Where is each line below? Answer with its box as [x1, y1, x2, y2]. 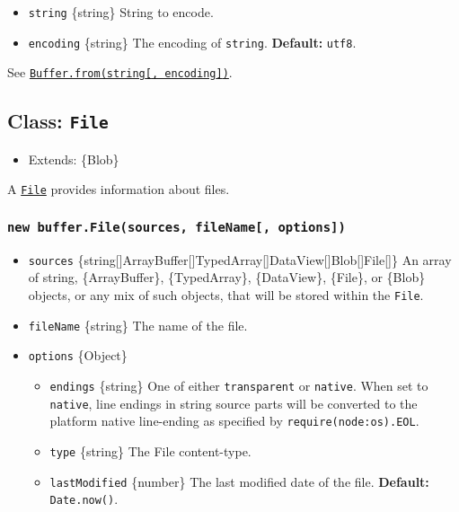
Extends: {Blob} [28, 149, 119, 168]
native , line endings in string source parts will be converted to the [49, 393, 418, 412]
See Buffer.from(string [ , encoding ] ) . [7, 63, 233, 82]
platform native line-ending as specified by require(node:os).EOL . [49, 411, 419, 430]
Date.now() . [49, 490, 119, 508]
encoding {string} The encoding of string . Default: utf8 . [28, 32, 357, 51]
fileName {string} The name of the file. [28, 315, 248, 334]
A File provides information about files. [7, 180, 230, 199]
